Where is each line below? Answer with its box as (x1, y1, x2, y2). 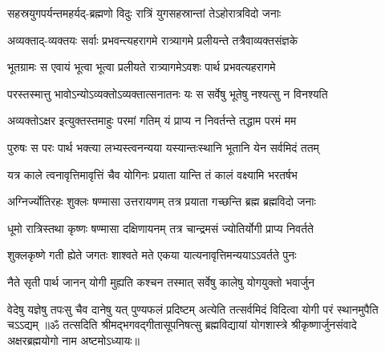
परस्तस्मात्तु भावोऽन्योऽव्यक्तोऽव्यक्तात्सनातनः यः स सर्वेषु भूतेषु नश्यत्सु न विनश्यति (7, 85, 328, 102)
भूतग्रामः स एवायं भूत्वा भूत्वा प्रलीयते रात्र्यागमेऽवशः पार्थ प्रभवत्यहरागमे (7, 58, 276, 75)
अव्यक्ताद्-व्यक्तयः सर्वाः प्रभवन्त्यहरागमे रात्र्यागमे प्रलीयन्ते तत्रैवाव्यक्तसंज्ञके (7, 31, 298, 48)
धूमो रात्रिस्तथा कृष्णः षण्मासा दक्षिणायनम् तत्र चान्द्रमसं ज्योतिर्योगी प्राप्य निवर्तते (7, 219, 314, 236)
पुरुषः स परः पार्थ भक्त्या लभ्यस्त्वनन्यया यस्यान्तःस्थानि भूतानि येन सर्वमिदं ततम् (7, 138, 319, 155)
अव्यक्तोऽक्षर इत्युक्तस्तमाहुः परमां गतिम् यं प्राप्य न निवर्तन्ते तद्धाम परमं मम (7, 112, 297, 129)
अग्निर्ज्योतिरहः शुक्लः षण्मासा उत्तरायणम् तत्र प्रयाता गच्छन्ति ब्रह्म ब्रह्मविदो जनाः (7, 193, 316, 210)
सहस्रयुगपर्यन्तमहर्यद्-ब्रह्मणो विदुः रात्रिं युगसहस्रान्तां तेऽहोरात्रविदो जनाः (7, 5, 282, 21)
